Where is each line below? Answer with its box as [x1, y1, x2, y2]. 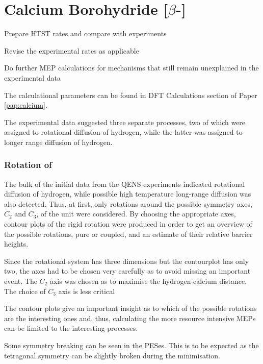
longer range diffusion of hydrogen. [4, 136, 113, 147]
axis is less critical [58, 285, 115, 296]
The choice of [4, 285, 46, 296]
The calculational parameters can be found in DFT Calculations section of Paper [4, 89, 257, 100]
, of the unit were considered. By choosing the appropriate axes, [36, 208, 236, 219]
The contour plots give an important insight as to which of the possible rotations [4, 303, 257, 313]
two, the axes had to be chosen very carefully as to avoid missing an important [4, 265, 251, 276]
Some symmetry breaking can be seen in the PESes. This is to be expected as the [4, 340, 259, 350]
